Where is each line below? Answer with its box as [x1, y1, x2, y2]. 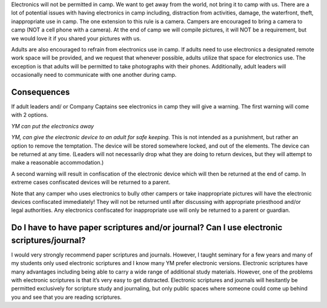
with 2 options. [11, 111, 48, 119]
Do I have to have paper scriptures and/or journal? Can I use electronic [11, 223, 283, 233]
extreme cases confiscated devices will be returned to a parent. [11, 179, 171, 186]
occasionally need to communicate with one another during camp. [11, 71, 177, 79]
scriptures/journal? [11, 235, 86, 245]
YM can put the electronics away [11, 122, 94, 129]
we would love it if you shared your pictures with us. [11, 34, 142, 42]
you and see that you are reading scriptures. [11, 293, 122, 301]
